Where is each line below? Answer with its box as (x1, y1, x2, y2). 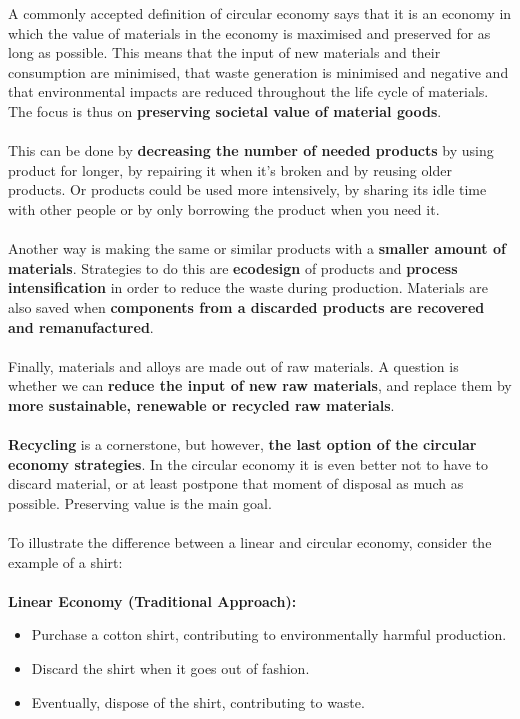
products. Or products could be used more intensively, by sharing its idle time (8, 179, 487, 200)
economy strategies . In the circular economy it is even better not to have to (8, 453, 489, 474)
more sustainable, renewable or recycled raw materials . (8, 394, 395, 415)
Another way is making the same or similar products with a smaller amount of (8, 238, 506, 259)
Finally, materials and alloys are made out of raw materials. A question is (8, 355, 459, 376)
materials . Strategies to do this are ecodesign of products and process (8, 257, 458, 278)
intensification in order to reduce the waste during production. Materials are (8, 277, 488, 298)
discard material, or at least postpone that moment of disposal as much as (8, 473, 464, 494)
